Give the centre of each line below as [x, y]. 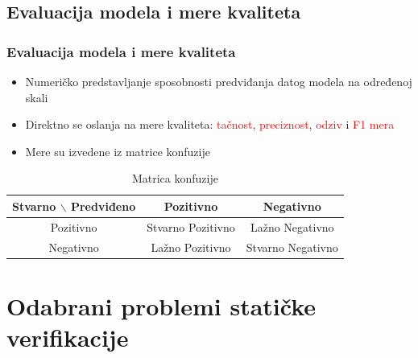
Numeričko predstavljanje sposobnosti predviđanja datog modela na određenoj [219, 81]
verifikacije [68, 337]
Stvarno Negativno [292, 247]
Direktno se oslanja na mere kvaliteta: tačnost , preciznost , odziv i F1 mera [210, 124]
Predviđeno [103, 206]
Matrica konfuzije [175, 178]
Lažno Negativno [292, 226]
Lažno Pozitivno [191, 247]
